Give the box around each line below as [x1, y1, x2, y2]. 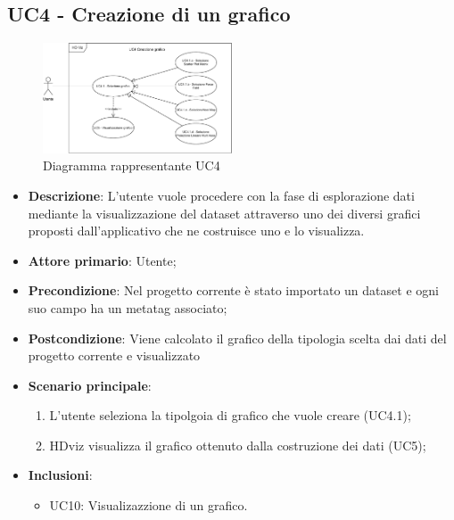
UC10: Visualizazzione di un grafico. [49, 496, 248, 515]
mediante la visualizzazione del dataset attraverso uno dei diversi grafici [28, 203, 421, 222]
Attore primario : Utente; [28, 251, 177, 269]
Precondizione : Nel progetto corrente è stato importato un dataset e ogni [28, 281, 439, 300]
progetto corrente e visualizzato [28, 346, 201, 365]
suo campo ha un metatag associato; [28, 298, 227, 317]
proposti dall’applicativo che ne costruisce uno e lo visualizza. [28, 221, 365, 240]
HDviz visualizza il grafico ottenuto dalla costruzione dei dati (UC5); [49, 435, 426, 454]
